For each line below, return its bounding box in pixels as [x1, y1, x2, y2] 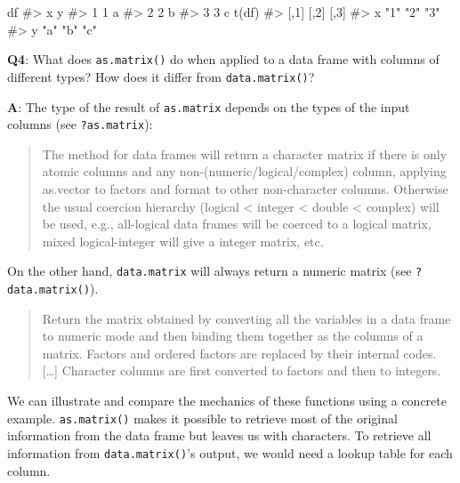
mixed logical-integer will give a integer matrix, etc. [42, 231, 324, 250]
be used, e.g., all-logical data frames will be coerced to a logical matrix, [42, 214, 432, 233]
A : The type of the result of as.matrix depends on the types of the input [7, 97, 410, 116]
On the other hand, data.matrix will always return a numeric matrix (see [7, 262, 412, 280]
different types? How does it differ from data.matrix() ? [7, 67, 315, 85]
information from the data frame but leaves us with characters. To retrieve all [7, 426, 432, 445]
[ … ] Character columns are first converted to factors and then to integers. [42, 361, 441, 380]
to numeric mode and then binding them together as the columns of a [42, 326, 424, 345]
